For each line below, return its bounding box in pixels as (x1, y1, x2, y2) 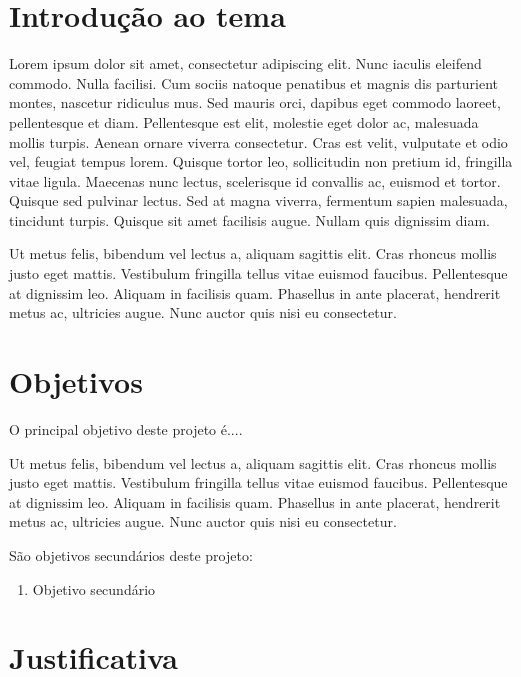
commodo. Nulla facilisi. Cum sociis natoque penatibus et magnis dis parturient (9, 72, 499, 93)
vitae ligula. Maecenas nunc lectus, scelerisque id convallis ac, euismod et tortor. (9, 170, 501, 191)
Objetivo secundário (32, 578, 156, 599)
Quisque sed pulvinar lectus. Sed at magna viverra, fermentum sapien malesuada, (9, 190, 508, 211)
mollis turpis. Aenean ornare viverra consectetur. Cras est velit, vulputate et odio (9, 131, 508, 152)
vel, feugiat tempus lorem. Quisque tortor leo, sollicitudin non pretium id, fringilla (9, 151, 513, 172)
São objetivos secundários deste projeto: (9, 544, 253, 565)
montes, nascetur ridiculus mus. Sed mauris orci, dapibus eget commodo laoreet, (9, 92, 501, 113)
